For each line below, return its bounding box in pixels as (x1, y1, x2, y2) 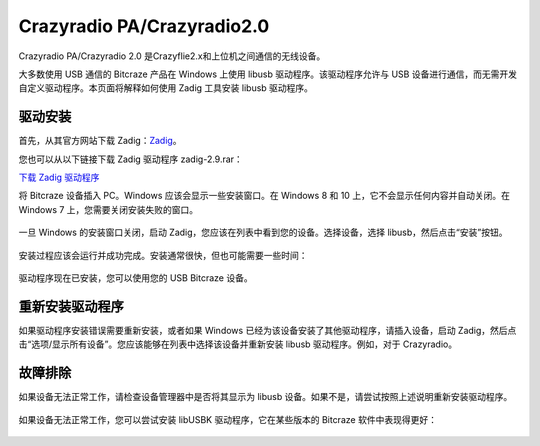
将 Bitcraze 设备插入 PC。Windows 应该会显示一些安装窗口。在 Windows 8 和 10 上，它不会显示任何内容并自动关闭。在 (18, 190, 510, 202)
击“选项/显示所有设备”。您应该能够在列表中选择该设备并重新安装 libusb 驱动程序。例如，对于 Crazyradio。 (18, 338, 458, 350)
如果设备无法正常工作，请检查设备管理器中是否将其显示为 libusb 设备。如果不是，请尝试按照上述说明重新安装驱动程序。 (18, 391, 513, 403)
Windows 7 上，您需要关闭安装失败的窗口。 (18, 203, 199, 215)
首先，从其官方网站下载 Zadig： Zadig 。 (18, 135, 182, 147)
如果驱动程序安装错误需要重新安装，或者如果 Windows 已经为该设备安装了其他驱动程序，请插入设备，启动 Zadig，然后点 (18, 324, 517, 336)
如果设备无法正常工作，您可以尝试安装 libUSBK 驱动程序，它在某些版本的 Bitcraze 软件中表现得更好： (18, 413, 437, 425)
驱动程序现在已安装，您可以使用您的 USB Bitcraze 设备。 (18, 271, 254, 284)
